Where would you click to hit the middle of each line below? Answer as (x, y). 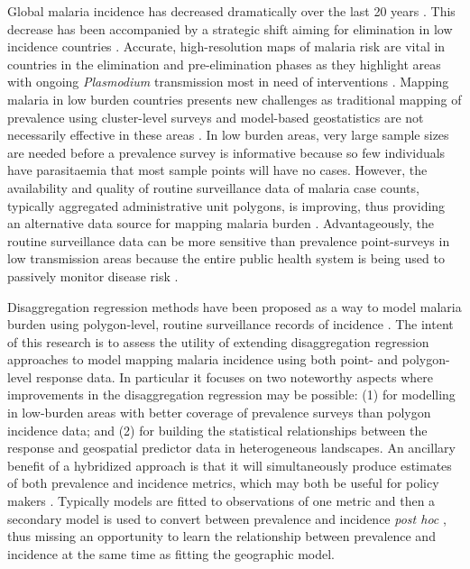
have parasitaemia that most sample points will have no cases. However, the (217, 170)
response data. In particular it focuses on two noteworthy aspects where (234, 376)
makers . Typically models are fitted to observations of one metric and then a (221, 501)
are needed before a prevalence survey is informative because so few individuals (226, 152)
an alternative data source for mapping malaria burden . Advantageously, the (221, 223)
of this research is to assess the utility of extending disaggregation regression (218, 341)
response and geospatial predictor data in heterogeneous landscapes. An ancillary (231, 448)
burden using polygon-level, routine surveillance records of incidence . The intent (230, 324)
